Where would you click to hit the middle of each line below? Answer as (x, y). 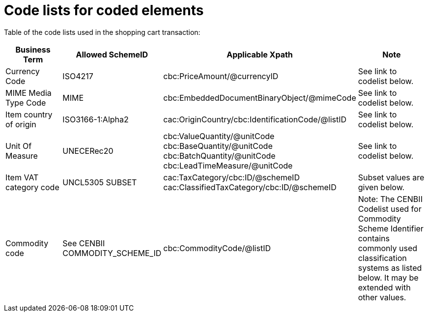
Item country (29, 114)
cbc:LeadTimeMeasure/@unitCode (228, 165)
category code (32, 187)
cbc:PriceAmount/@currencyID (221, 76)
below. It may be (388, 277)
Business (33, 49)
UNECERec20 (88, 151)
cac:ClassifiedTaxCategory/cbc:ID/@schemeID (250, 187)
